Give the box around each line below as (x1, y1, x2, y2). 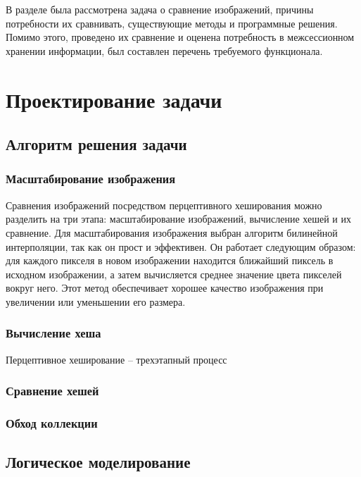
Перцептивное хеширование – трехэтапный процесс (6, 352, 227, 366)
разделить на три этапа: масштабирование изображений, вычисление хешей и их (6, 211, 351, 226)
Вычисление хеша (6, 324, 101, 342)
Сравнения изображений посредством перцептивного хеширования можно (6, 197, 322, 212)
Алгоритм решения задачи (6, 133, 187, 155)
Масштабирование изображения (6, 170, 176, 187)
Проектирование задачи (6, 85, 222, 113)
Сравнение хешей (6, 382, 99, 399)
